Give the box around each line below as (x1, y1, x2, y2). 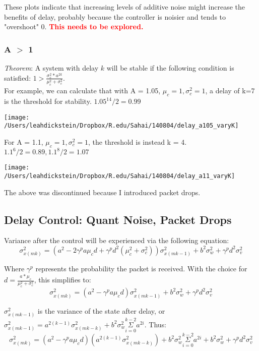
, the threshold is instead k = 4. (88, 136, 187, 147)
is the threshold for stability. (4, 96, 92, 106)
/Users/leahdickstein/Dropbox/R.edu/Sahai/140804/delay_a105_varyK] (4, 122, 239, 130)
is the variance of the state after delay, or (37, 305, 165, 316)
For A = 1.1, (4, 136, 43, 147)
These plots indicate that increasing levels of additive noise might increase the (4, 2, 245, 12)
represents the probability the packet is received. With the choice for (35, 263, 247, 274)
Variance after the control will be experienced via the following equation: (4, 235, 229, 246)
